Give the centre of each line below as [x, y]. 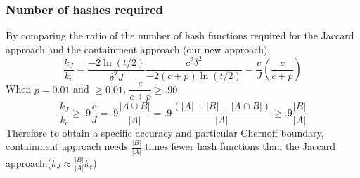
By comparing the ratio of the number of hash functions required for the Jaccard [180, 35]
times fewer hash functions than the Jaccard [240, 146]
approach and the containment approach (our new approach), [138, 49]
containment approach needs [67, 146]
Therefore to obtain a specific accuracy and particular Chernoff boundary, [165, 132]
